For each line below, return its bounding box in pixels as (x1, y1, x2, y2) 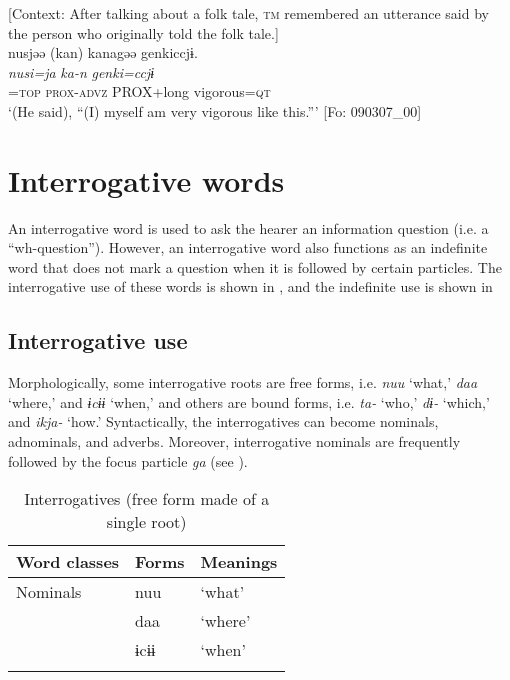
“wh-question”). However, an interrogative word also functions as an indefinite (8, 237, 488, 258)
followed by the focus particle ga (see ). (8, 450, 248, 471)
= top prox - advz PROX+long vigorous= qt (8, 81, 271, 102)
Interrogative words (8, 159, 285, 200)
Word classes (16, 550, 120, 574)
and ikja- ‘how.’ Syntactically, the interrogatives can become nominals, (8, 411, 439, 432)
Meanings (200, 550, 278, 574)
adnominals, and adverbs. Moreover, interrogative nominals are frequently (8, 431, 461, 452)
